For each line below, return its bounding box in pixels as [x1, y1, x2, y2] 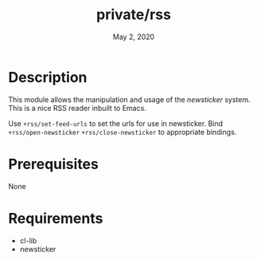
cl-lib [19, 235, 37, 245]
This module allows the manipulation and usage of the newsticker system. [8, 94, 251, 104]
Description [8, 68, 88, 86]
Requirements [8, 209, 103, 227]
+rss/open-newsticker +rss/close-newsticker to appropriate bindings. [8, 127, 237, 136]
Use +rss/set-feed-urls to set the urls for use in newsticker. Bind [8, 118, 224, 128]
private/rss [96, 6, 171, 24]
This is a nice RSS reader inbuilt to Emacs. [8, 103, 147, 112]
